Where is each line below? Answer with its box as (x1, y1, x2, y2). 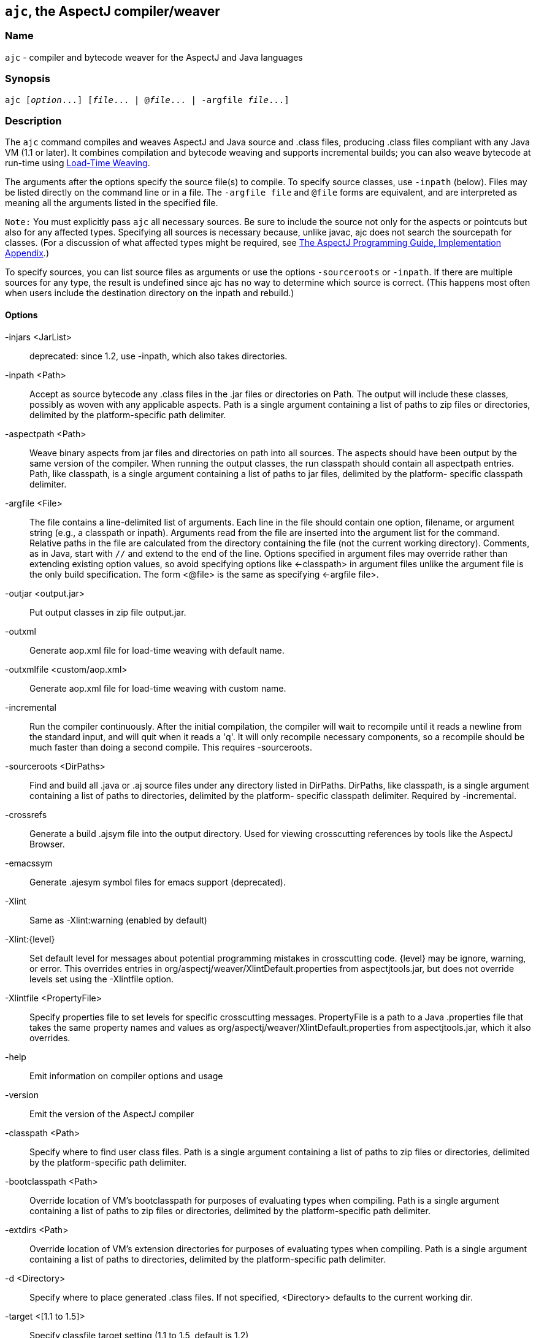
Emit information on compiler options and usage (29, 1070, 223, 1081)
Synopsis (5, 72, 50, 85)
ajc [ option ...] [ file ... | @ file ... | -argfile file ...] (5, 94, 289, 105)
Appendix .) (5, 248, 49, 259)
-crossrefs (5, 809, 47, 820)
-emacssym (5, 857, 53, 868)
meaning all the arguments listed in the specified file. (5, 197, 218, 208)
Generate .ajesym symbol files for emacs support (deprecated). (29, 876, 286, 887)
